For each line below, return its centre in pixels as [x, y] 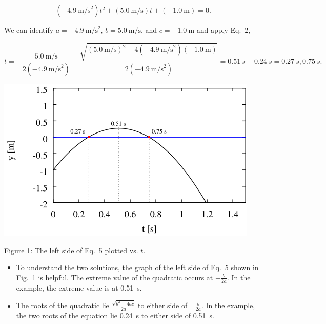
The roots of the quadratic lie [63, 305]
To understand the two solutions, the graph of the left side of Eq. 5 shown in [137, 267]
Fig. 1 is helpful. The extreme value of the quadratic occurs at [115, 277]
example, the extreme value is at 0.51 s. [79, 287]
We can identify [29, 30]
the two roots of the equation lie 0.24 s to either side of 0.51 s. [115, 316]
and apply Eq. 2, [223, 30]
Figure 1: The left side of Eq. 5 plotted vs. [71, 250]
